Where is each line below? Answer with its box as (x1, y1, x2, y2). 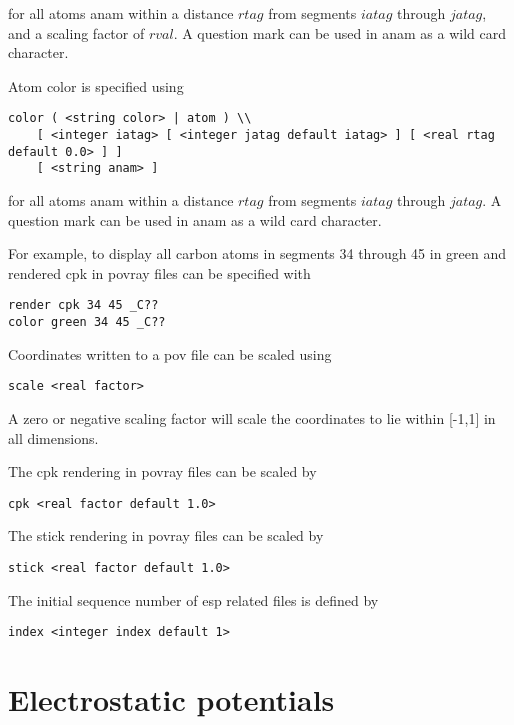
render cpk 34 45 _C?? (8, 298, 159, 313)
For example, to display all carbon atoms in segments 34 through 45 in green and (8, 243, 507, 264)
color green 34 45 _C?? (8, 315, 166, 330)
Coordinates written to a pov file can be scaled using (8, 343, 332, 364)
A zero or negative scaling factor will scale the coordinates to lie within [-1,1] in (8, 407, 496, 428)
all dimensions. (8, 427, 99, 448)
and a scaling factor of (8, 22, 145, 43)
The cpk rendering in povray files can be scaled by (8, 461, 317, 482)
